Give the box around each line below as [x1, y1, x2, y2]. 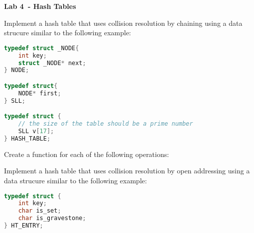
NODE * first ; [18, 89, 61, 97]
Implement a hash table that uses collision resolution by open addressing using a [4, 165, 250, 176]
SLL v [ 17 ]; [18, 127, 54, 135]
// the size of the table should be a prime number [18, 120, 193, 128]
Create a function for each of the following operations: [4, 149, 169, 159]
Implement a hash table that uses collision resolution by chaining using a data [4, 17, 243, 28]
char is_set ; [18, 207, 61, 215]
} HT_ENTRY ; [4, 222, 43, 229]
